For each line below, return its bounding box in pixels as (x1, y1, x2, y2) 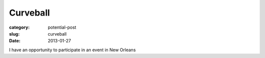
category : (9, 24, 30, 30)
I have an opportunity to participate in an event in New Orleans (9, 47, 136, 53)
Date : (9, 38, 21, 44)
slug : (9, 31, 20, 37)
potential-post (48, 24, 77, 30)
